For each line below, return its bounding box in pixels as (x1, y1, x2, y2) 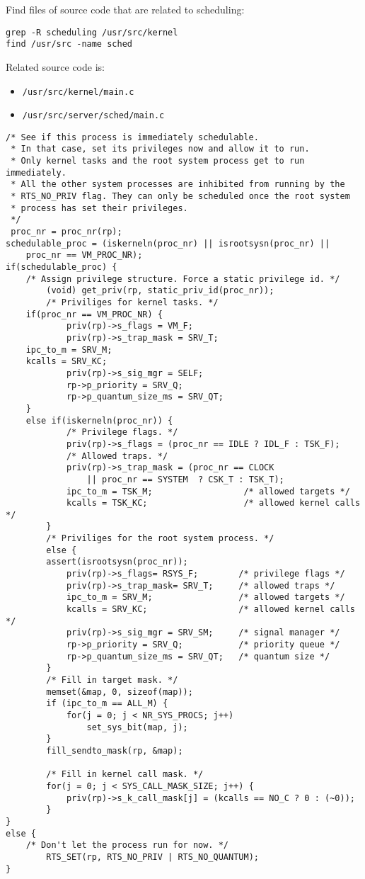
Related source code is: (6, 59, 105, 74)
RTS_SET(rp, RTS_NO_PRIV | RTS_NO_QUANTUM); (46, 851, 259, 862)
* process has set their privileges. (11, 203, 188, 213)
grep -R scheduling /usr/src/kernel (6, 27, 178, 38)
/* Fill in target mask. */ (46, 675, 178, 685)
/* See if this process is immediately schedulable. (6, 132, 259, 142)
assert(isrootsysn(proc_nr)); (46, 557, 188, 567)
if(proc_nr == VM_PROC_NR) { (25, 309, 163, 319)
